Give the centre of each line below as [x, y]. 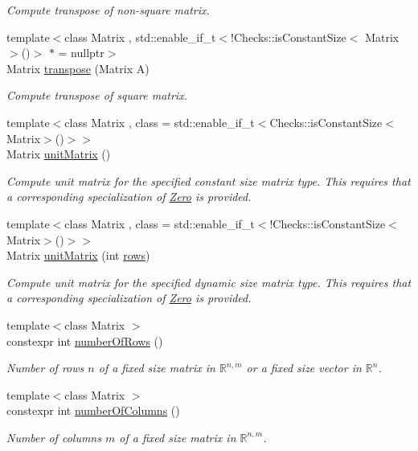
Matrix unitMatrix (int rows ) [78, 255]
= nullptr [81, 53]
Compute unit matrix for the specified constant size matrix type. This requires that [209, 180]
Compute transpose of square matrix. [97, 95]
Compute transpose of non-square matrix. [108, 10]
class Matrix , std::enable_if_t [140, 37]
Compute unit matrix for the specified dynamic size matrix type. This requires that [209, 282]
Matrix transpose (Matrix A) [78, 68]
